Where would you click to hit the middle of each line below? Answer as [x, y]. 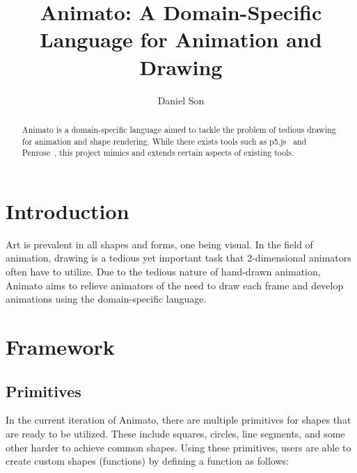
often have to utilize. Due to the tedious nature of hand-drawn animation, [163, 271]
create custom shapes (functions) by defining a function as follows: [147, 461]
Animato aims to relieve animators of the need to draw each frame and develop [175, 285]
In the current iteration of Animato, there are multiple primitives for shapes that [178, 420]
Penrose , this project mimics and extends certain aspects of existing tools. [158, 153]
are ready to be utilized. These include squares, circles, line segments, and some [175, 433]
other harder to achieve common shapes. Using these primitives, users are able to [178, 447]
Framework [60, 346]
